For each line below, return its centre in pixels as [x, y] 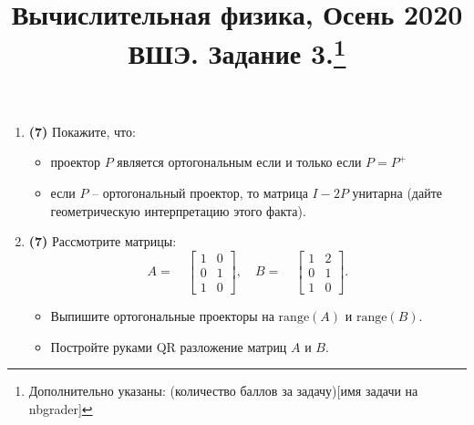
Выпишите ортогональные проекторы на [162, 315]
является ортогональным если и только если [239, 162]
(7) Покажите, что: [82, 131]
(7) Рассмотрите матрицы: [103, 241]
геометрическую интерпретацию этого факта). [178, 210]
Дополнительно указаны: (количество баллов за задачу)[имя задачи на [223, 391]
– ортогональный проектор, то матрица [200, 193]
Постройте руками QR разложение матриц [169, 346]
